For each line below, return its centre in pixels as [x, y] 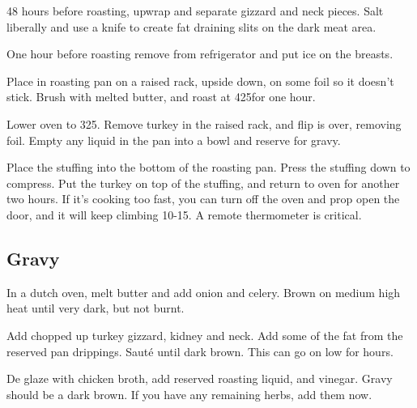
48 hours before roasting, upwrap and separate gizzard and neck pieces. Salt [195, 11]
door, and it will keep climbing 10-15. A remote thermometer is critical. [184, 214]
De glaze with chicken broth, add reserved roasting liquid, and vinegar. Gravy [200, 378]
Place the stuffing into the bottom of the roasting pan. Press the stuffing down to [208, 167]
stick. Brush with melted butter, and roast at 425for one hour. [161, 97]
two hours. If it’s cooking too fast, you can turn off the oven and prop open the [203, 199]
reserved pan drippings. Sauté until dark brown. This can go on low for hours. [200, 351]
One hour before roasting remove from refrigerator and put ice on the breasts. [200, 54]
